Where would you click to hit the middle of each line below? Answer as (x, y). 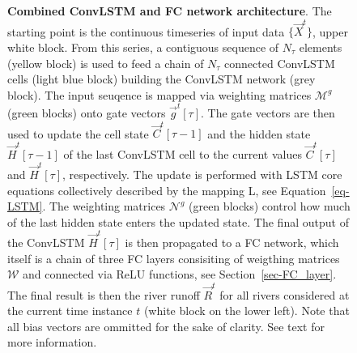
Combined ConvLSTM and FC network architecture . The (170, 11)
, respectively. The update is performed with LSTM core (202, 174)
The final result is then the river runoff (104, 294)
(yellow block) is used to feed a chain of (106, 63)
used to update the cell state (78, 133)
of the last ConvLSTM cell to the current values (183, 153)
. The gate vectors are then (268, 113)
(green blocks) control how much (270, 206)
